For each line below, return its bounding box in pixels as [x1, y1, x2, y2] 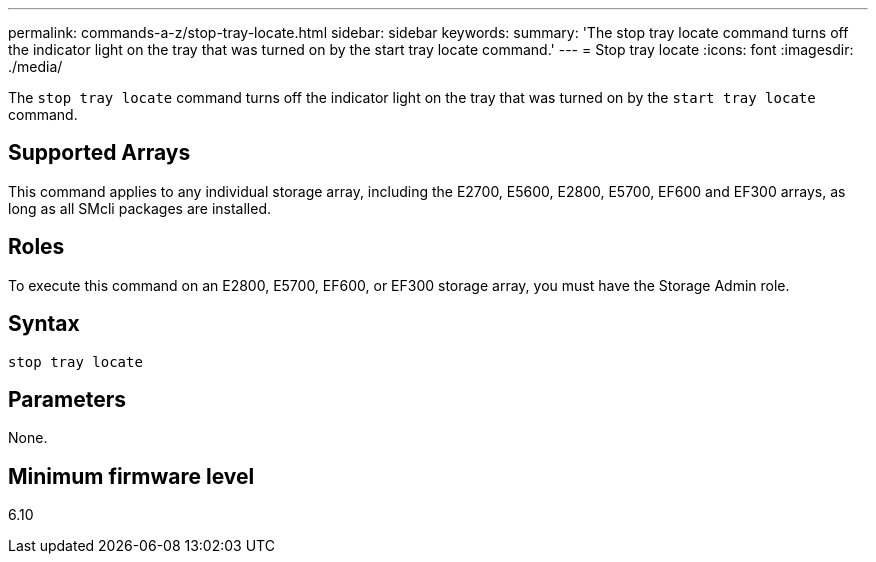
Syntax [8, 311, 80, 337]
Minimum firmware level [8, 463, 255, 489]
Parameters [8, 386, 126, 412]
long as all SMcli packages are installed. [8, 199, 271, 217]
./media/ [8, 58, 63, 75]
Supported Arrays [8, 140, 191, 166]
